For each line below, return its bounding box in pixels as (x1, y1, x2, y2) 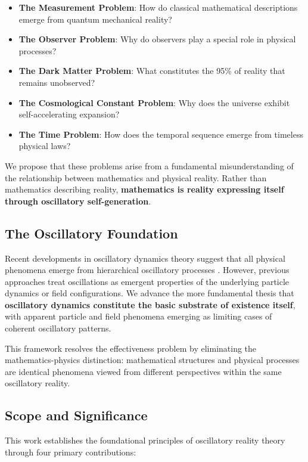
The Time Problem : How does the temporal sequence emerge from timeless (18, 128, 303, 140)
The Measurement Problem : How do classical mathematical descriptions (18, 1, 298, 13)
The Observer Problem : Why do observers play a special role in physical (18, 33, 296, 45)
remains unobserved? (18, 76, 95, 88)
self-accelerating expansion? (18, 108, 120, 120)
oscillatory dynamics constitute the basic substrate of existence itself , (5, 298, 295, 311)
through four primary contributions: (5, 445, 136, 458)
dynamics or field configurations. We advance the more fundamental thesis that (5, 287, 294, 299)
